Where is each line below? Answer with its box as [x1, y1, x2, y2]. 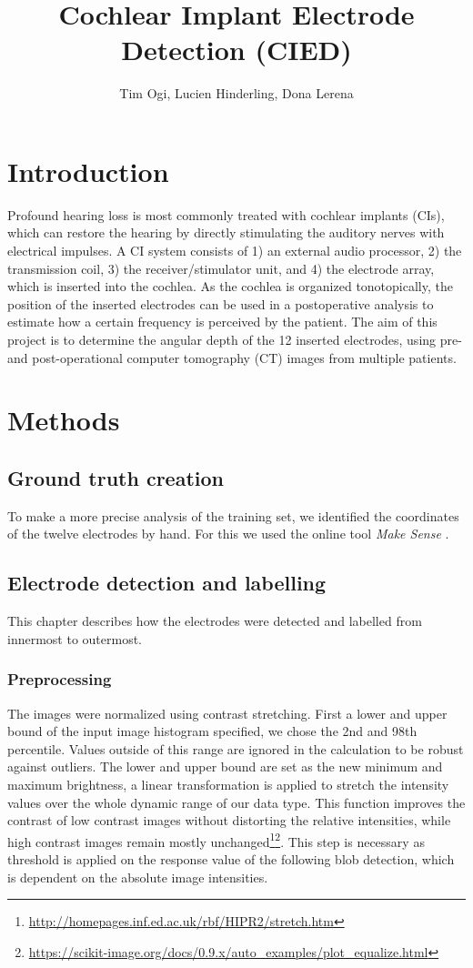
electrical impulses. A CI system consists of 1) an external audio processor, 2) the [7, 241, 462, 260]
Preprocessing [7, 668, 112, 691]
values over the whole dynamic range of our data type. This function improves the [7, 792, 466, 812]
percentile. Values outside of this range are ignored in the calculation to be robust [7, 739, 464, 758]
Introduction [7, 152, 169, 189]
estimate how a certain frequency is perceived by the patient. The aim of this [7, 312, 438, 331]
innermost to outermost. [7, 629, 143, 648]
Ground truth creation [7, 463, 224, 491]
